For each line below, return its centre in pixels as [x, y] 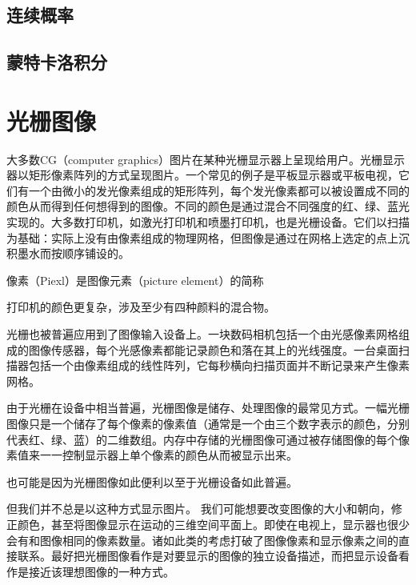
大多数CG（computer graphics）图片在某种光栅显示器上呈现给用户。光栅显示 [206, 159]
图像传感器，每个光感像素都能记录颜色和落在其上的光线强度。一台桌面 [213, 349]
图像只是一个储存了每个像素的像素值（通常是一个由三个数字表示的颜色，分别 [208, 423]
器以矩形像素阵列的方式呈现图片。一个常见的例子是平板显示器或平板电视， [202, 175]
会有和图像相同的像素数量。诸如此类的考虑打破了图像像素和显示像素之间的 [202, 540]
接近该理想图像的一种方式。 [101, 571]
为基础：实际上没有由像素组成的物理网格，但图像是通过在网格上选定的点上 [202, 237]
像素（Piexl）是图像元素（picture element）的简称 [135, 280]
